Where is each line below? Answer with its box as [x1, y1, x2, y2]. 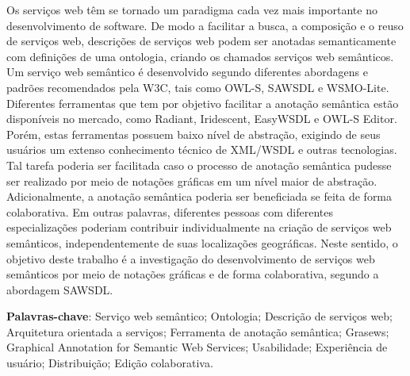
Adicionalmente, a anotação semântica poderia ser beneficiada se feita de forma [6, 188, 393, 205]
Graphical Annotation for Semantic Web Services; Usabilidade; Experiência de [6, 339, 388, 355]
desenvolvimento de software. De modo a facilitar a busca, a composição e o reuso [6, 17, 404, 33]
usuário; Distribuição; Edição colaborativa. [6, 355, 213, 371]
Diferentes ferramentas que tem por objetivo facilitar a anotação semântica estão [6, 94, 399, 111]
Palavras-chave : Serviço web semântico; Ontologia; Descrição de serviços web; [6, 308, 393, 324]
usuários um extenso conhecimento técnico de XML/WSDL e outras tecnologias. [6, 141, 397, 158]
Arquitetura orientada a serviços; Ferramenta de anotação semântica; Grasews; [6, 323, 389, 340]
